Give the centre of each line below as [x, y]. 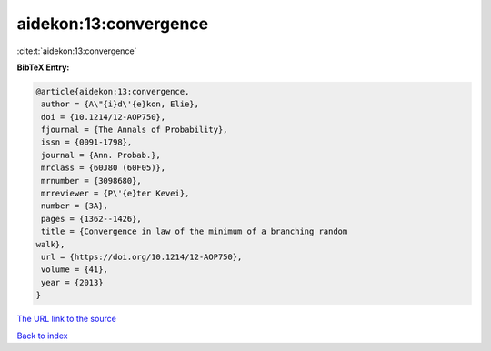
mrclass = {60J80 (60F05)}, [104, 168]
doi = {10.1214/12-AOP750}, [104, 117]
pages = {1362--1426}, [92, 219]
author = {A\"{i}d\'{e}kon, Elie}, [120, 104]
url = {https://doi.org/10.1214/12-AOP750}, [142, 257]
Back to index [42, 336]
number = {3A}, [75, 206]
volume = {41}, [75, 270]
